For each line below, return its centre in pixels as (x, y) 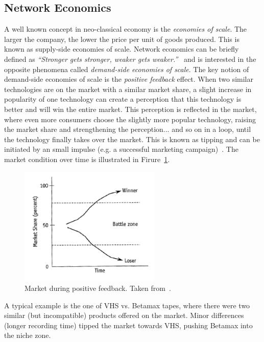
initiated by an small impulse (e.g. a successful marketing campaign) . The (121, 149)
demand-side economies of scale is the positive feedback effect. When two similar (129, 79)
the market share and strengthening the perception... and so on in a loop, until (128, 129)
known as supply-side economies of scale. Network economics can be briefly (122, 49)
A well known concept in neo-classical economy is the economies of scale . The (126, 29)
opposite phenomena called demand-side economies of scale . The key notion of (127, 69)
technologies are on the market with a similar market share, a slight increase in (128, 89)
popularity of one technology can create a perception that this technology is (123, 99)
